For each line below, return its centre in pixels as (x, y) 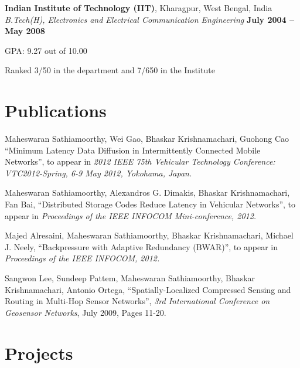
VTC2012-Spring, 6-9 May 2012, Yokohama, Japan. (98, 173)
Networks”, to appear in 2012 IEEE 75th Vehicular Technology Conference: (140, 161)
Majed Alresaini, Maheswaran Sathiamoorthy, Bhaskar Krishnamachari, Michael (149, 235)
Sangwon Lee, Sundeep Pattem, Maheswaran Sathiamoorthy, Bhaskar (130, 278)
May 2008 (25, 31)
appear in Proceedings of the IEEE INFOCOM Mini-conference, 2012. (131, 215)
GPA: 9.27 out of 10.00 (46, 50)
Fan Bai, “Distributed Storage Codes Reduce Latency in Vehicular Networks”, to (150, 204)
